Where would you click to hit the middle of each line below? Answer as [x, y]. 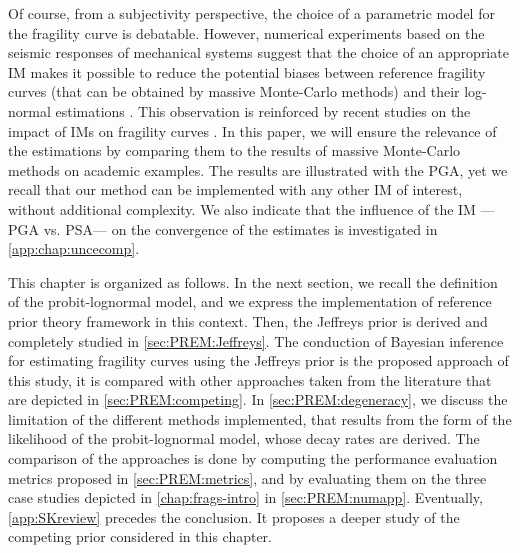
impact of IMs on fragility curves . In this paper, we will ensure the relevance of [252, 130]
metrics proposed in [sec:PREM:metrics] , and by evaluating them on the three [247, 477]
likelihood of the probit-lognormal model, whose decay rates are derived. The [244, 438]
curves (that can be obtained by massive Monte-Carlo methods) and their [234, 91]
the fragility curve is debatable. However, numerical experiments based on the [246, 32]
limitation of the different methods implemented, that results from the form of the [260, 418]
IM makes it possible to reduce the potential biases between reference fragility [247, 71]
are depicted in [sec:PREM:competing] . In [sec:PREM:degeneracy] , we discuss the [258, 399]
